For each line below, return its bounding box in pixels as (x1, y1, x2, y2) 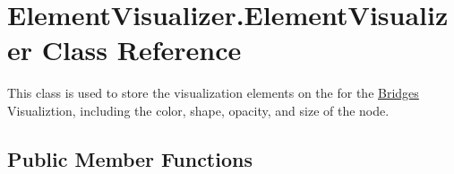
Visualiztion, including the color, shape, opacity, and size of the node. (7, 100, 390, 119)
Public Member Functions (7, 144, 253, 172)
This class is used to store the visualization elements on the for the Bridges (7, 83, 419, 102)
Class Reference (41, 31, 242, 68)
